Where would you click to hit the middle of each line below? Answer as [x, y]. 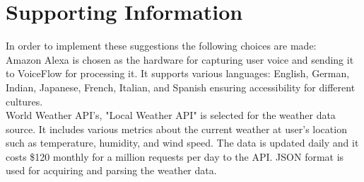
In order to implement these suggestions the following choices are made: [161, 46]
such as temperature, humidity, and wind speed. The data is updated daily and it [182, 143]
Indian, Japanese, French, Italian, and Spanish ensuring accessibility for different [181, 87]
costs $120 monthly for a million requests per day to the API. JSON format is [175, 156]
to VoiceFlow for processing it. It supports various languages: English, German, [178, 73]
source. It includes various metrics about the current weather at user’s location [176, 129]
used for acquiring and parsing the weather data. [111, 170]
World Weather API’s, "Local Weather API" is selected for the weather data [171, 115]
